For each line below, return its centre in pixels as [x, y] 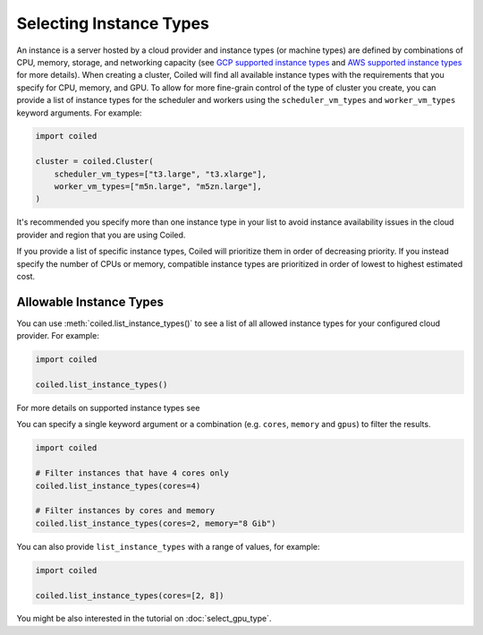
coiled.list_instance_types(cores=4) [118, 485]
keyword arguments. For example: [79, 113]
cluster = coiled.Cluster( [94, 162]
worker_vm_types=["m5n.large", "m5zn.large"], [158, 187]
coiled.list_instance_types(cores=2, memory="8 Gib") [156, 523]
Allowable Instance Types [90, 301]
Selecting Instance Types [113, 23]
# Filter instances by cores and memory [125, 511]
